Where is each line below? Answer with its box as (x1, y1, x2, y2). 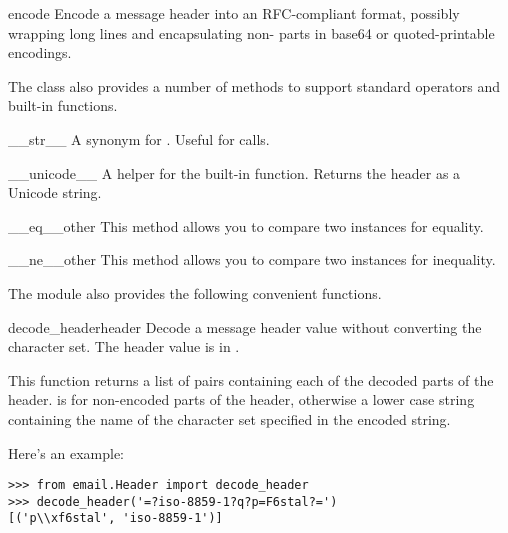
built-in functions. (8, 95, 118, 116)
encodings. (8, 42, 72, 63)
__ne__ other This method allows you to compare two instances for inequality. (8, 249, 496, 270)
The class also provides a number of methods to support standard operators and (8, 75, 501, 96)
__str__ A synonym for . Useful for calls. (8, 128, 270, 149)
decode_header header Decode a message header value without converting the (8, 316, 482, 337)
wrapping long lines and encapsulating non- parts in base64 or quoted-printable (8, 22, 495, 43)
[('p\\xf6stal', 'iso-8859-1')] (8, 511, 223, 526)
